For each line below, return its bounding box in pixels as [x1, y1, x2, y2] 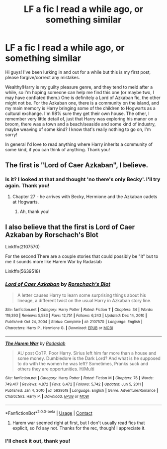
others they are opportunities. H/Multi [17, 366, 94, 372]
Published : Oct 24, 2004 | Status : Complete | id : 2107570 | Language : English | [5, 320, 143, 325]
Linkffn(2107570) [5, 244, 40, 250]
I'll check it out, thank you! [5, 437, 71, 444]
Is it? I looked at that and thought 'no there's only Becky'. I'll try [5, 176, 161, 183]
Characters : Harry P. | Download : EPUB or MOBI [5, 394, 89, 399]
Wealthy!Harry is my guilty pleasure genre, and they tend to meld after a [5, 84, 153, 90]
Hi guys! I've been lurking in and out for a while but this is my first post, [5, 69, 151, 75]
